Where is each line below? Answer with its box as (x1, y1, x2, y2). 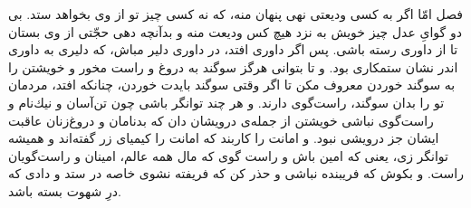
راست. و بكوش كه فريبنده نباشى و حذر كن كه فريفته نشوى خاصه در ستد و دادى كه (8, 164, 464, 183)
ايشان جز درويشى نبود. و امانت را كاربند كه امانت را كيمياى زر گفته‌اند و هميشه (8, 128, 439, 147)
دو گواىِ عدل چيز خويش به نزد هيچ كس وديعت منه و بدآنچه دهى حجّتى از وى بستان (8, 22, 462, 41)
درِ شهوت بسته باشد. (8, 181, 121, 200)
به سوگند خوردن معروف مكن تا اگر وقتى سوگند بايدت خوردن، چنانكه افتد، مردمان (8, 75, 456, 94)
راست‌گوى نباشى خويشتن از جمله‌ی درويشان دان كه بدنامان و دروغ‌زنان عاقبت (8, 110, 434, 129)
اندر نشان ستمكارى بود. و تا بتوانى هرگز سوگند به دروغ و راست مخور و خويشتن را (8, 57, 458, 76)
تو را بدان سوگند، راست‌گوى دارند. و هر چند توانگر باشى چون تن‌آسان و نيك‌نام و (8, 92, 445, 111)
